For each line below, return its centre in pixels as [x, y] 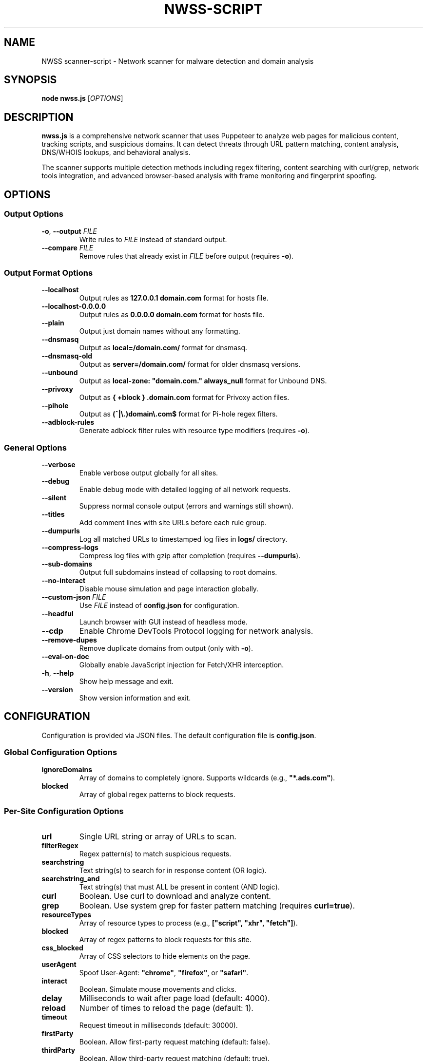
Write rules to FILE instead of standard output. [153, 239]
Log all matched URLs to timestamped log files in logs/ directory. [183, 539]
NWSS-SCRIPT [213, 9]
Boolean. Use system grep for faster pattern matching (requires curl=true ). [217, 906]
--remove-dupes [69, 640]
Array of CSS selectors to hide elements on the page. [165, 956]
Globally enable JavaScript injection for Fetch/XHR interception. [182, 665]
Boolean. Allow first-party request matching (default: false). [175, 1042]
